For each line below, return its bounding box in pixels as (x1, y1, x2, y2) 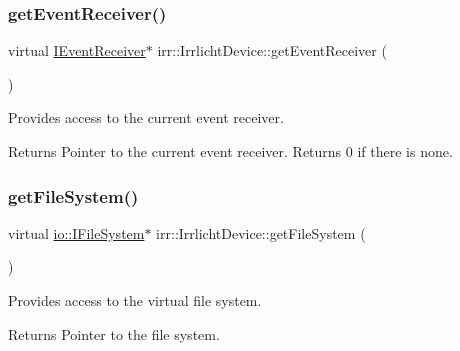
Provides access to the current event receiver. (8, 107, 284, 128)
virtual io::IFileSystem (8, 222, 145, 243)
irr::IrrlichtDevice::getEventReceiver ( (157, 40, 387, 61)
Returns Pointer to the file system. (8, 323, 220, 344)
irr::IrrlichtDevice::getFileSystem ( (156, 222, 366, 243)
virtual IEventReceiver (8, 40, 146, 61)
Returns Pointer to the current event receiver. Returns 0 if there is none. (8, 141, 453, 161)
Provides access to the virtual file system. (8, 290, 262, 310)
